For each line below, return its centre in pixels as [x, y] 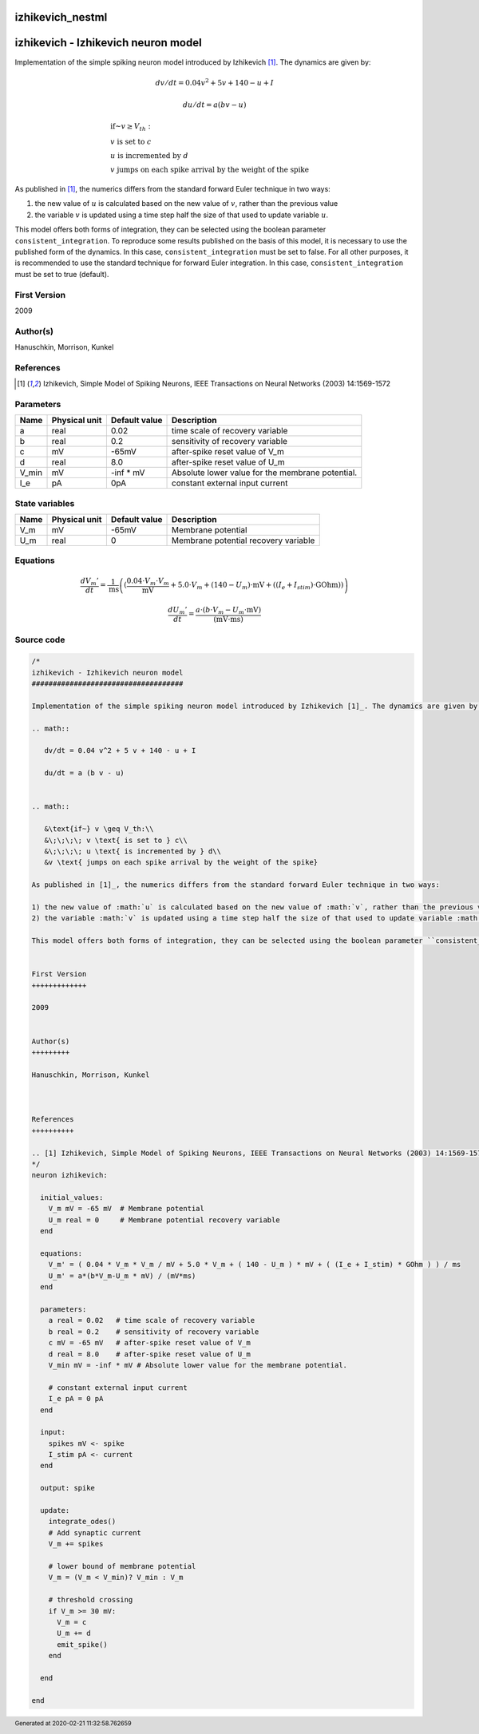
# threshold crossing [91, 1600]
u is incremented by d [149, 156]
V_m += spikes [76, 1544]
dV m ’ [89, 582]
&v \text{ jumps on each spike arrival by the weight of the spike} [181, 863]
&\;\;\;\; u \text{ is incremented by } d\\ [133, 851]
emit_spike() [82, 1644]
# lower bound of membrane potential [122, 1566]
